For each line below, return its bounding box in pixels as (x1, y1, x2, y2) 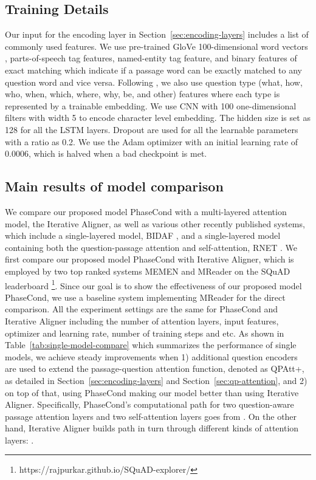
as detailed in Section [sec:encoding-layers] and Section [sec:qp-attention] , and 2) (5, 374, 307, 386)
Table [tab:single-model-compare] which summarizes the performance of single (5, 338, 297, 351)
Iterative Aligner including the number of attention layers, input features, (5, 314, 279, 327)
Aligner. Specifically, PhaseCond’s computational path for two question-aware (5, 398, 294, 411)
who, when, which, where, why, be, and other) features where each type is (5, 87, 280, 100)
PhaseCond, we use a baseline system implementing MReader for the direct (5, 290, 286, 303)
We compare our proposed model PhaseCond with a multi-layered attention (5, 205, 287, 218)
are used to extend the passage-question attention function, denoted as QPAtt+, (5, 362, 304, 375)
